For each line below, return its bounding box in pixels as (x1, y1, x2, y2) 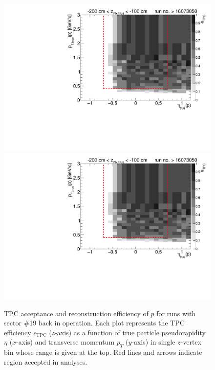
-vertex (180, 337, 202, 347)
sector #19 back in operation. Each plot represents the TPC (4, 318, 185, 328)
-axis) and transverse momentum (16, 337, 115, 347)
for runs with (156, 308, 196, 318)
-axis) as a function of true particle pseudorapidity (55, 327, 206, 337)
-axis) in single (131, 337, 175, 347)
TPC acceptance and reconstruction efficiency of (4, 308, 149, 318)
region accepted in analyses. (4, 356, 87, 367)
